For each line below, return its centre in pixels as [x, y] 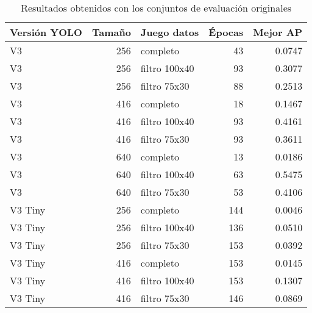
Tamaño [111, 32]
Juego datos [170, 32]
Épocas [226, 32]
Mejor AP [278, 32]
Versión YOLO [46, 32]
